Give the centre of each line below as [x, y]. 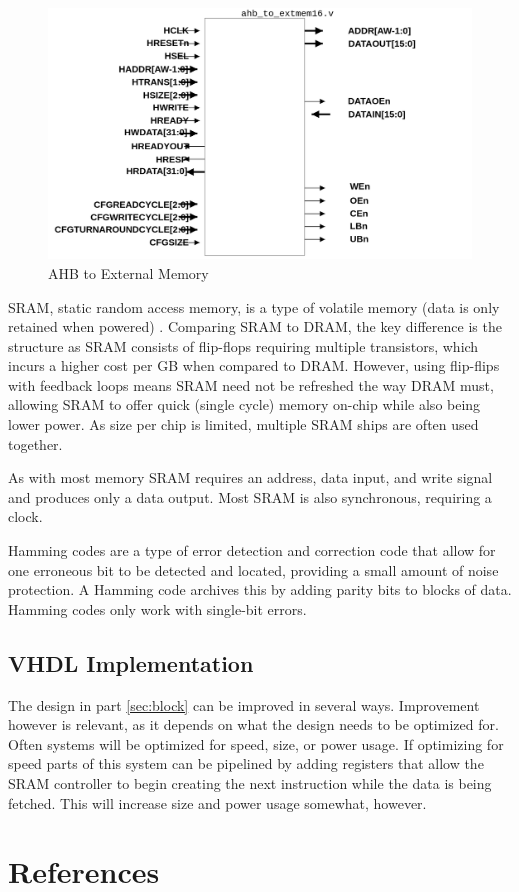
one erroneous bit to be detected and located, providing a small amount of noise [253, 569]
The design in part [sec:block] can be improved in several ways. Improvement [244, 704]
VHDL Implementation [131, 662]
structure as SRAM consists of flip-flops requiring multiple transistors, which [243, 345]
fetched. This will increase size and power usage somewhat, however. [217, 802]
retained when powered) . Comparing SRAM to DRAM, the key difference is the [255, 326]
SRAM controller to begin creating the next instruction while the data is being [250, 783]
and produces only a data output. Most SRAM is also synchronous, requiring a [250, 496]
